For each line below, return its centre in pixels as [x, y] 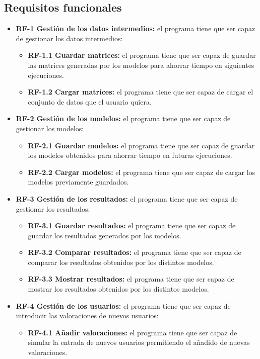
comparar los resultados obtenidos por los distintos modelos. [121, 262]
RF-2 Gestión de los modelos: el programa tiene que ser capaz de [123, 118]
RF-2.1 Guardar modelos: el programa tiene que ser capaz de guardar [141, 145]
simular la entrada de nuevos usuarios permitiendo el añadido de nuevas [139, 342]
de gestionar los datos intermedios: [69, 38]
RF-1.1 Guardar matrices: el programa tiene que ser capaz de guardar [142, 55]
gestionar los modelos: [50, 128]
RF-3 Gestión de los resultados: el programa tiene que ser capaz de [127, 198]
